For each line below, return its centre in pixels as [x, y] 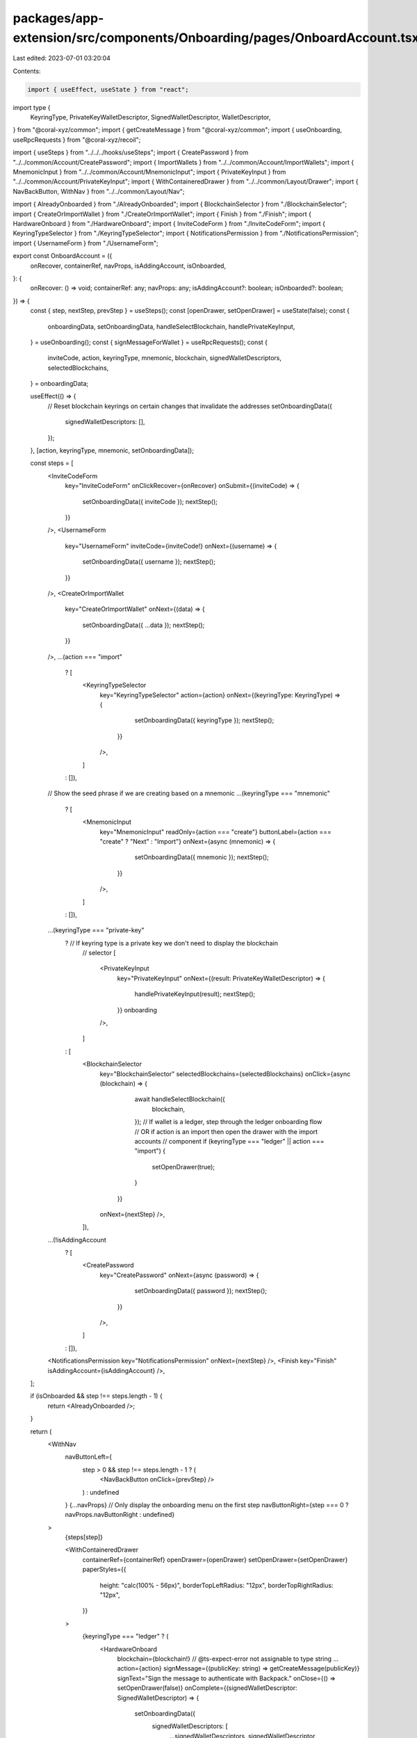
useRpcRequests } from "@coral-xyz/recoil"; [77, 140]
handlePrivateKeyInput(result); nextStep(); [195, 994]
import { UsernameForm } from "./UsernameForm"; [86, 243]
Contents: [27, 71]
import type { [32, 107]
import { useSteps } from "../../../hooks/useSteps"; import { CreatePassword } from [131, 152]
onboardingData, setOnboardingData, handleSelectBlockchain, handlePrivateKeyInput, [171, 326]
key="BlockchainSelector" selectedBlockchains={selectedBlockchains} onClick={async [225, 1073]
